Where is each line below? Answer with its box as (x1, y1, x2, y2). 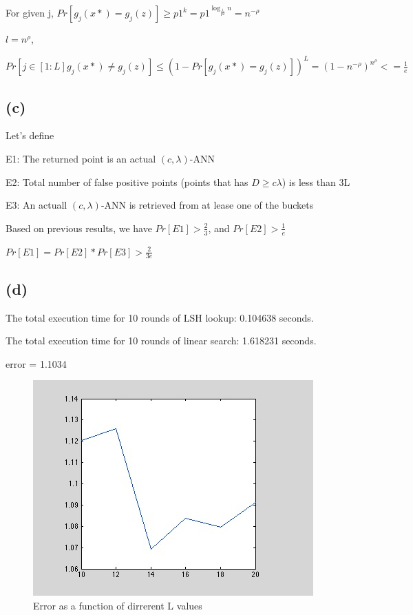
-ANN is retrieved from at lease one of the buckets (100, 198, 314, 212)
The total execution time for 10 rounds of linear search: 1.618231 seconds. (6, 333, 317, 348)
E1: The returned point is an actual (6, 151, 156, 165)
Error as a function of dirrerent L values (33, 598, 202, 612)
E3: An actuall (6, 198, 67, 212)
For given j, (6, 6, 54, 20)
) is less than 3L (282, 174, 350, 189)
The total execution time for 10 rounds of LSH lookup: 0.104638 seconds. (6, 310, 314, 324)
